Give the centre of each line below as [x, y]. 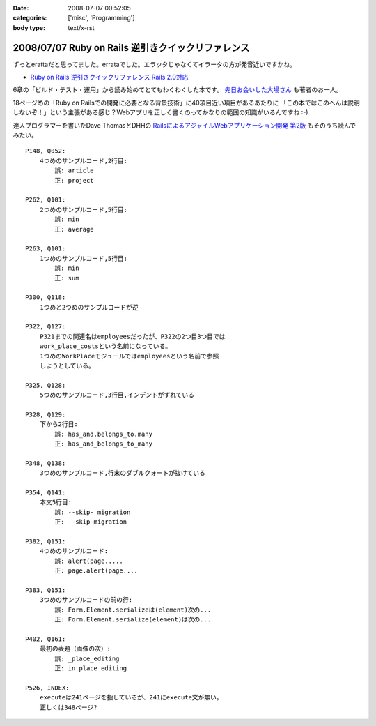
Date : [21, 8]
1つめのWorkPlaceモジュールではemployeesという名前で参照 [129, 356]
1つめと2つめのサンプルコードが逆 [89, 307]
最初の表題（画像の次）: [75, 649]
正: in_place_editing [91, 668]
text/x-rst [81, 27]
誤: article [74, 171]
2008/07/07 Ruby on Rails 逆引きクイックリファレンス [131, 48]
